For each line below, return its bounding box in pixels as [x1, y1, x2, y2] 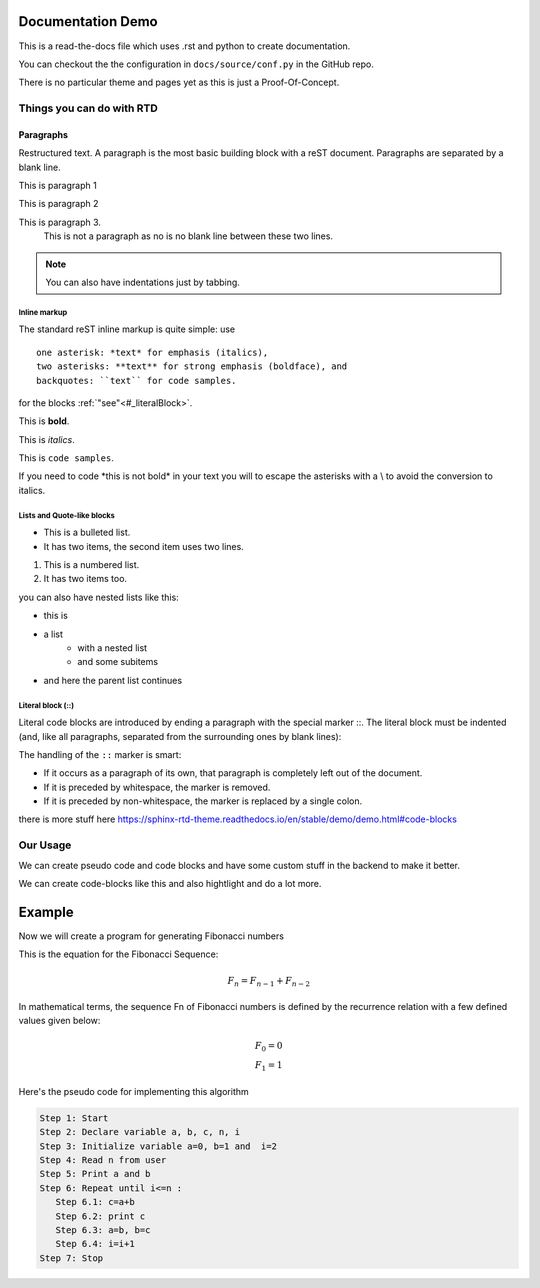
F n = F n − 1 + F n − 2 [227, 975, 310, 989]
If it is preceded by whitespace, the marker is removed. [43, 781, 271, 793]
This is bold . [18, 415, 70, 427]
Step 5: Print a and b [39, 1168, 151, 1180]
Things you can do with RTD [18, 101, 159, 115]
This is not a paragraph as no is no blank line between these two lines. [43, 230, 334, 242]
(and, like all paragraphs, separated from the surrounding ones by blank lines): [18, 730, 342, 742]
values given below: [18, 1015, 101, 1027]
